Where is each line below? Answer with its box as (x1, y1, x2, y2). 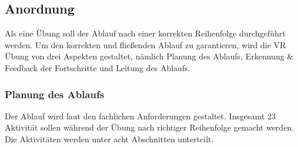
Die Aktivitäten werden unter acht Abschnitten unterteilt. (5, 132, 214, 145)
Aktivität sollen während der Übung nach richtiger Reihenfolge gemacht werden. (5, 121, 294, 133)
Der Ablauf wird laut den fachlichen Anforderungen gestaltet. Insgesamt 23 (5, 109, 276, 122)
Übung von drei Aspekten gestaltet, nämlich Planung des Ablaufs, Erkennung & (5, 50, 294, 62)
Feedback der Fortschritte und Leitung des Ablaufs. (5, 61, 190, 73)
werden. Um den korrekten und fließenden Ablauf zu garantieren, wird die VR (5, 38, 286, 51)
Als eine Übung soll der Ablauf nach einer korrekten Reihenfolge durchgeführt (5, 27, 286, 39)
